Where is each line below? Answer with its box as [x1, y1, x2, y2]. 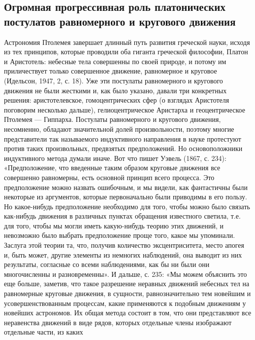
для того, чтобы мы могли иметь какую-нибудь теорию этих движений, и [4, 220, 224, 230]
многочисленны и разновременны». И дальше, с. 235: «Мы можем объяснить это [4, 268, 247, 279]
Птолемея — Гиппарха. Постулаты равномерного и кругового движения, [4, 114, 221, 124]
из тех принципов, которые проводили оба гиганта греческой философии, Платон [4, 46, 248, 57]
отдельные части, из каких [4, 327, 83, 337]
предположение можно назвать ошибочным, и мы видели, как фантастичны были [4, 182, 248, 192]
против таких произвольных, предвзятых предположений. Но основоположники [4, 143, 243, 153]
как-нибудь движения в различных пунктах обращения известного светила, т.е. [4, 211, 241, 221]
